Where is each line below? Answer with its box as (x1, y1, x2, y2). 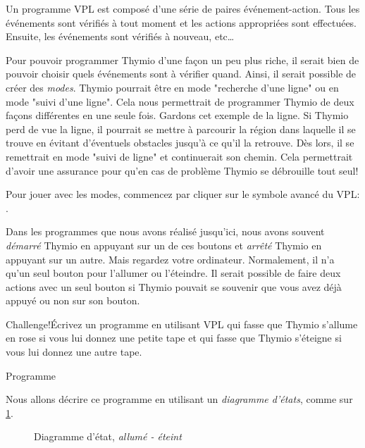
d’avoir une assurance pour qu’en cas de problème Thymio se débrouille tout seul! (6, 163, 359, 178)
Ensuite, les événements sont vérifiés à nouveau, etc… (6, 29, 235, 44)
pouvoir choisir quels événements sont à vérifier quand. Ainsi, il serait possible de (6, 66, 357, 81)
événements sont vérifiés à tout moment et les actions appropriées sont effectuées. (6, 15, 357, 30)
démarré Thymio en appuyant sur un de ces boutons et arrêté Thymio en (6, 237, 322, 252)
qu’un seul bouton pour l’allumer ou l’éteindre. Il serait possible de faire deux (6, 266, 341, 280)
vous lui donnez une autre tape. (6, 344, 142, 359)
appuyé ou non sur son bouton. (6, 293, 140, 308)
